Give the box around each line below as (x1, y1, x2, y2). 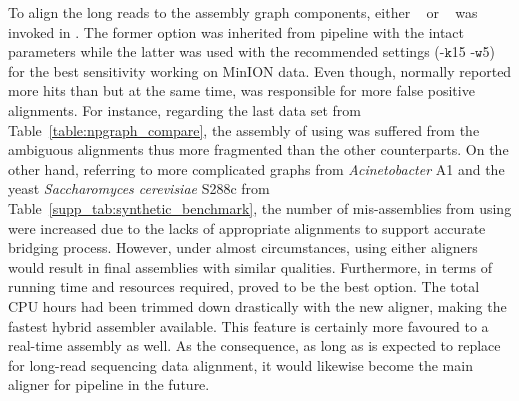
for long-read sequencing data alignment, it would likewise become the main (8, 354, 473, 375)
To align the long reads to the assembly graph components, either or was (8, 2, 478, 22)
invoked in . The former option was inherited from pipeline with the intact (8, 21, 465, 42)
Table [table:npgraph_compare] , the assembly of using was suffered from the (8, 119, 480, 140)
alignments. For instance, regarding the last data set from (8, 99, 361, 120)
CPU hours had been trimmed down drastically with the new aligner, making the (8, 295, 507, 316)
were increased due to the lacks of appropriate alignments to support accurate (8, 217, 486, 238)
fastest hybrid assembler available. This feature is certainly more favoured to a (8, 315, 489, 336)
